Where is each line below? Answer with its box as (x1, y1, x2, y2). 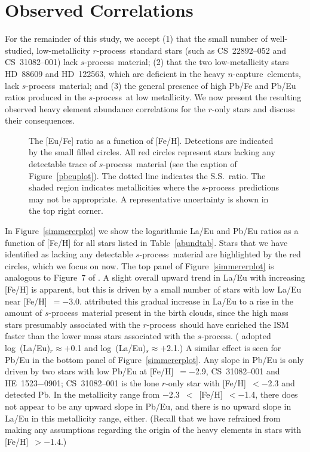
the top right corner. (29, 204, 103, 217)
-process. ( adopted (201, 330, 271, 342)
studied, (5, 44, 34, 56)
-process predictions (205, 181, 280, 193)
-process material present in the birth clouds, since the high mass (48, 306, 288, 319)
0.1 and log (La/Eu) (70, 341, 146, 353)
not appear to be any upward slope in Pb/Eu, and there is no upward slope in (5, 399, 291, 412)
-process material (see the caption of (103, 158, 237, 170)
